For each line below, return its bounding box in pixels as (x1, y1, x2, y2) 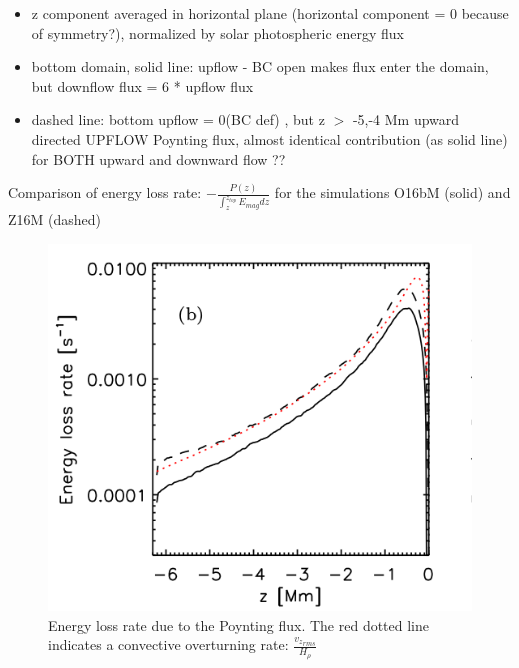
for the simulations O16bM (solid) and (274, 182, 511, 203)
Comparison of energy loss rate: (8, 182, 202, 203)
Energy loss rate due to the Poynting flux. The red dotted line (48, 614, 430, 635)
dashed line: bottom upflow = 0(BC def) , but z (31, 109, 325, 130)
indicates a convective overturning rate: (48, 634, 289, 655)
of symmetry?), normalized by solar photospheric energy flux (31, 22, 405, 43)
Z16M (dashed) (8, 209, 102, 230)
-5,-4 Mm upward (352, 109, 460, 130)
